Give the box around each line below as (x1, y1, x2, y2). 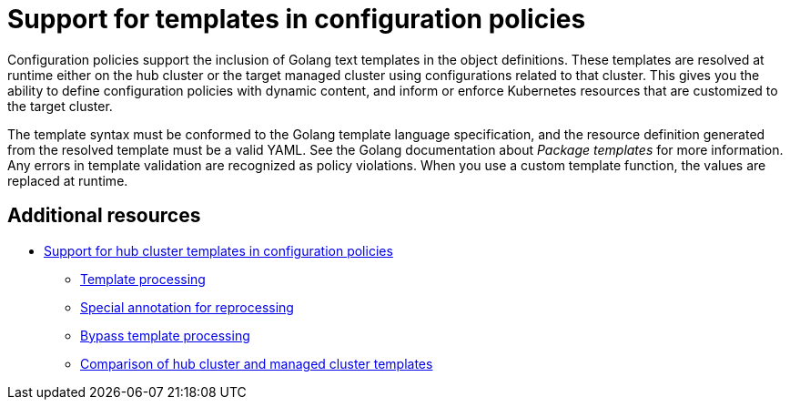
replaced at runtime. (7, 172, 128, 188)
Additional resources (7, 204, 201, 228)
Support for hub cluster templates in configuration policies (44, 242, 393, 259)
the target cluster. (7, 97, 113, 114)
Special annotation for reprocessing (80, 299, 294, 315)
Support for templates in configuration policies (7, 4, 586, 35)
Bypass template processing (80, 327, 250, 343)
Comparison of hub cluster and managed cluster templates (80, 355, 433, 371)
